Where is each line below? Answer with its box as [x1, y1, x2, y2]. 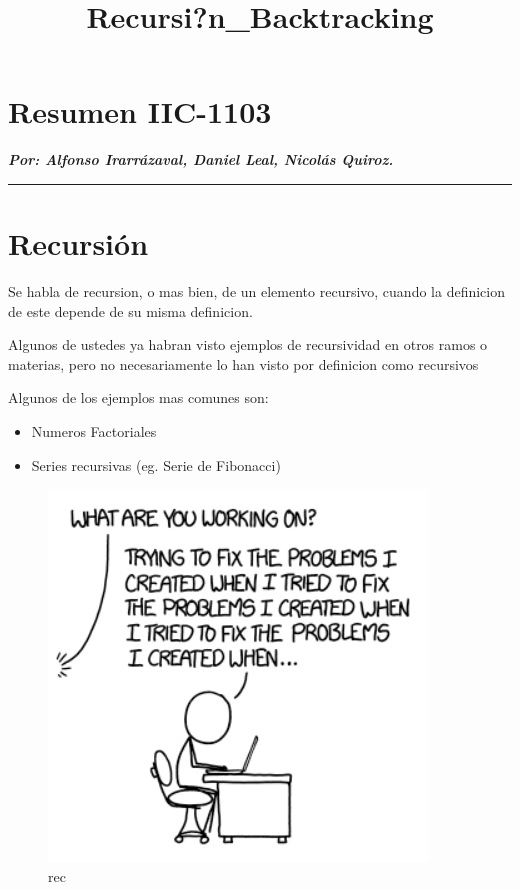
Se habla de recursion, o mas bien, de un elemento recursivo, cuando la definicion [8, 281, 505, 302]
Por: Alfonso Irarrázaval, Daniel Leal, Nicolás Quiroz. [8, 149, 394, 170]
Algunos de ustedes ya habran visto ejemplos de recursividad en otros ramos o [8, 334, 488, 355]
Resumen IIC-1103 [8, 91, 272, 132]
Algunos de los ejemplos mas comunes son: [8, 387, 269, 408]
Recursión [8, 223, 149, 264]
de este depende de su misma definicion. [8, 300, 253, 321]
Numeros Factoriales [31, 421, 157, 441]
